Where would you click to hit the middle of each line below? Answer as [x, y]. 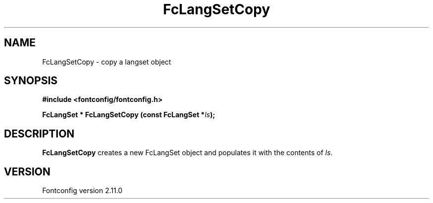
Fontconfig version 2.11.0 [82, 191]
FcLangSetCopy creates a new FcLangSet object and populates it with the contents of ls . [187, 153]
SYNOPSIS [31, 81]
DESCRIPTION [39, 134]
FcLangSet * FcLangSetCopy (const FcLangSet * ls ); [129, 115]
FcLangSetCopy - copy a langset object [107, 62]
